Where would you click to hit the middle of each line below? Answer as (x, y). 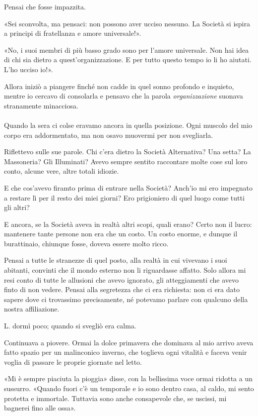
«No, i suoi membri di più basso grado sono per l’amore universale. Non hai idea (126, 50)
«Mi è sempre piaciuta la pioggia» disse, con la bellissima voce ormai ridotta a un (128, 378)
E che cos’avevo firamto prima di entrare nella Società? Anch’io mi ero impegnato (128, 187)
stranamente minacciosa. (41, 105)
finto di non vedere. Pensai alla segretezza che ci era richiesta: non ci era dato (122, 289)
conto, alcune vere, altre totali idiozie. (62, 171)
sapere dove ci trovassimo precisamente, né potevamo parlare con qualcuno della (126, 299)
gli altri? (17, 207)
